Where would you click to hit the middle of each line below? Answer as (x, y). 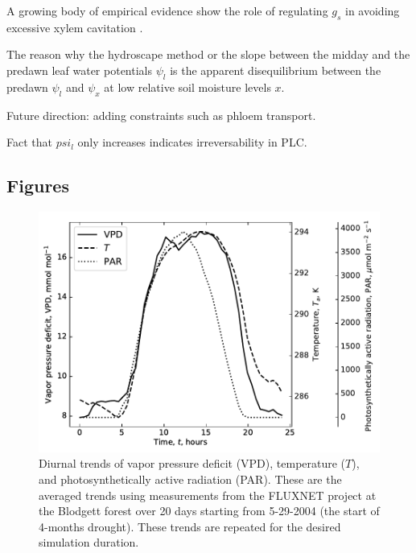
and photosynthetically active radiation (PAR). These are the (190, 479)
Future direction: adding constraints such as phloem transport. (161, 115)
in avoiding (373, 10)
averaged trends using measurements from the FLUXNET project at (208, 495)
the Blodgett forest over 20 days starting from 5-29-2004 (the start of (209, 511)
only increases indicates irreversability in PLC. (192, 142)
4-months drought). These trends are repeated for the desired (190, 526)
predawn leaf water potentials (79, 70)
